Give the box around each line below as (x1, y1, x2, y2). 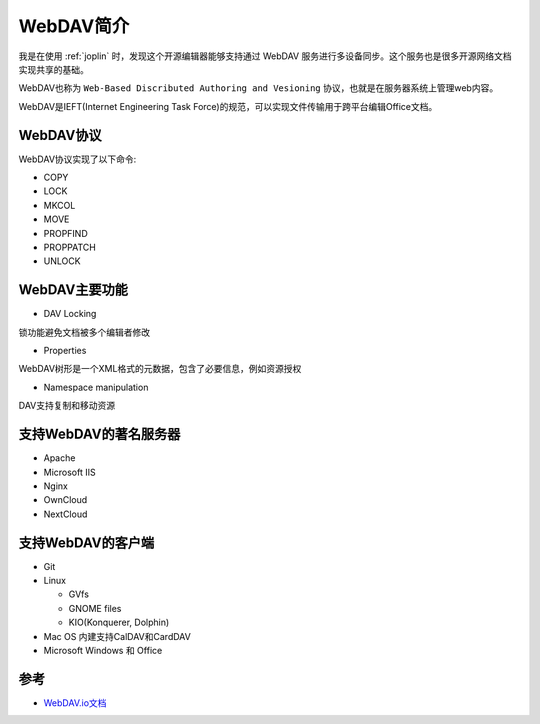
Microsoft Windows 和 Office (43, 644, 163, 656)
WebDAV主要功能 (18, 281, 129, 299)
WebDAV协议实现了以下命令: (18, 153, 137, 165)
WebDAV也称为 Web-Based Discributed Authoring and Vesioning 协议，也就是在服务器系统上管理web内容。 (18, 82, 499, 94)
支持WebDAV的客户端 (18, 534, 155, 551)
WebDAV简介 (18, 15, 130, 37)
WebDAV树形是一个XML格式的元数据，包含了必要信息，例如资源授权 (18, 363, 302, 375)
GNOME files (68, 602, 122, 614)
